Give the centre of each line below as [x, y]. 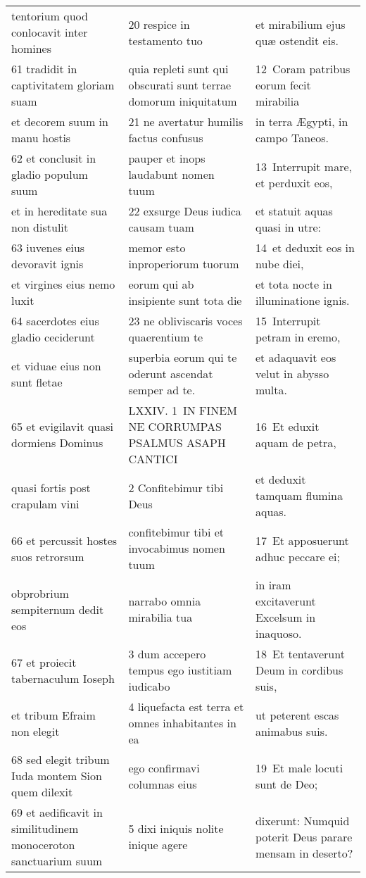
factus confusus [166, 138]
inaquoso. [278, 633]
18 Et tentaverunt [300, 654]
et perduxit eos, [294, 182]
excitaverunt [285, 601]
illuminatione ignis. [302, 300]
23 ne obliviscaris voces [185, 321]
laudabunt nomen [171, 174]
